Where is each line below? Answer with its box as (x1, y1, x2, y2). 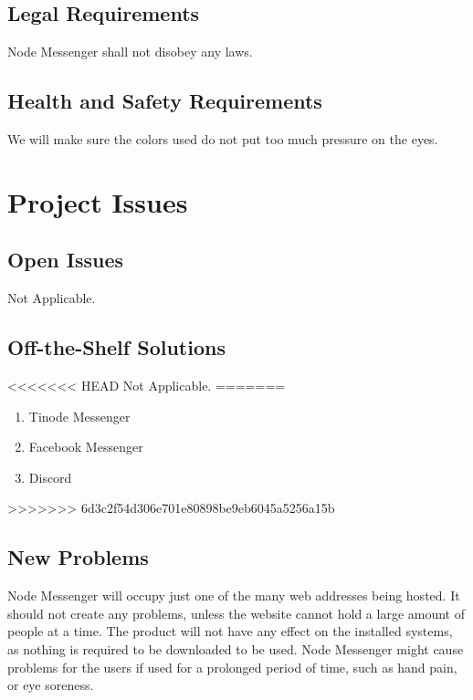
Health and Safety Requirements (7, 87, 322, 115)
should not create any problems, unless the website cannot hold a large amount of (7, 603, 465, 622)
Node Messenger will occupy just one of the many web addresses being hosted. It (7, 586, 460, 605)
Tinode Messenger (28, 406, 131, 425)
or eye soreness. (7, 675, 94, 695)
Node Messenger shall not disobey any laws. (7, 42, 253, 61)
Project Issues (7, 183, 188, 220)
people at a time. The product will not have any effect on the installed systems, (7, 622, 453, 641)
